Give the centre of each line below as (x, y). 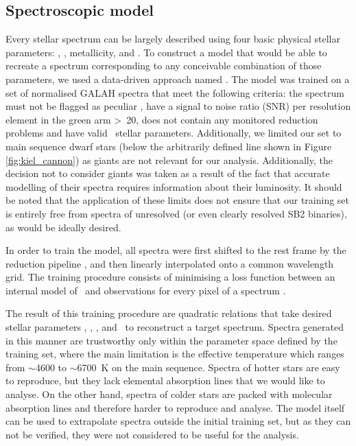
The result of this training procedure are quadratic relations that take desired (169, 313)
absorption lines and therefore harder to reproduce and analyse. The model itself (175, 407)
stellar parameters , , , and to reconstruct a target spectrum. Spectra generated (175, 327)
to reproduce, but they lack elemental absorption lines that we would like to (165, 380)
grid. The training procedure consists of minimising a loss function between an (170, 277)
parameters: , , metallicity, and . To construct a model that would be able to (166, 52)
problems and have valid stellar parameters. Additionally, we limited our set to (174, 133)
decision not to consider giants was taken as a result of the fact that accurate (168, 173)
